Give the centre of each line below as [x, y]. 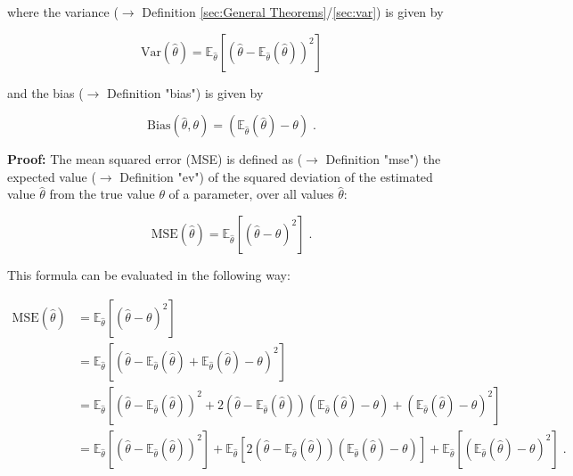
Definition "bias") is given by [185, 92]
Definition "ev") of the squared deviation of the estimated [276, 176]
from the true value [102, 194]
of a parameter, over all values [251, 194]
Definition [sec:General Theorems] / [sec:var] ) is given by [293, 12]
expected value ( [52, 176]
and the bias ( [45, 92]
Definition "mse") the [383, 159]
